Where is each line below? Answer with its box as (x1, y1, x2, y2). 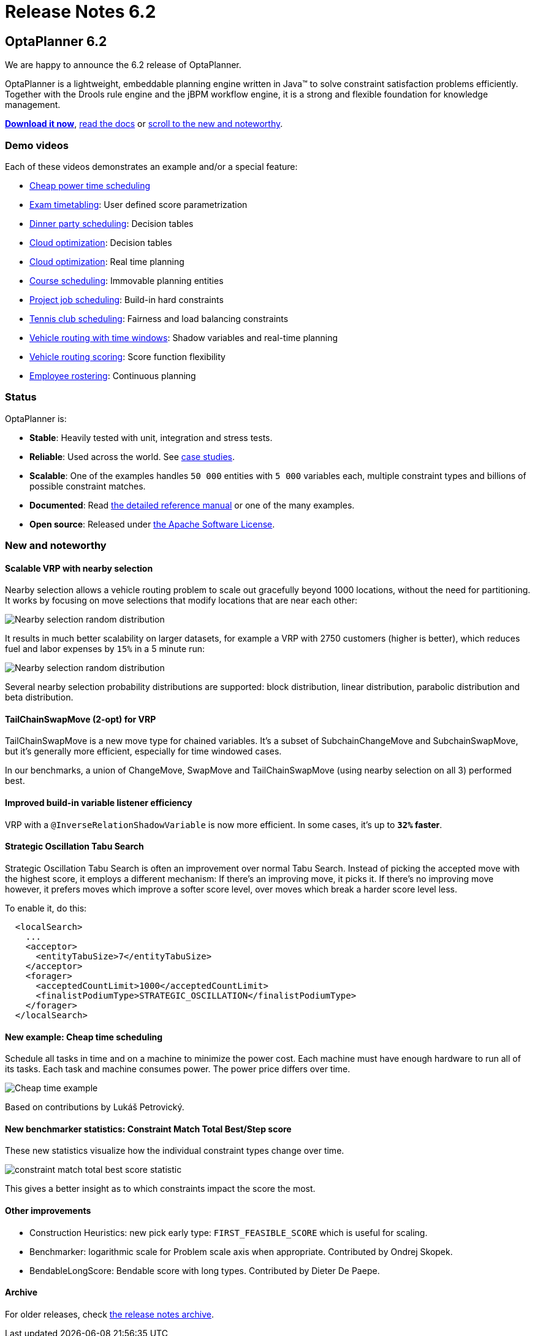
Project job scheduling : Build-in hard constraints (29, 294, 224, 305)
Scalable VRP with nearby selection (5, 562, 153, 574)
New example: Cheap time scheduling (5, 1031, 163, 1042)
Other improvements (5, 1205, 91, 1216)
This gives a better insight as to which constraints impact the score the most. (5, 1183, 316, 1194)
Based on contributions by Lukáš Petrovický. (5, 1102, 184, 1113)
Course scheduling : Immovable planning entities (29, 275, 224, 286)
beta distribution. (5, 692, 74, 703)
